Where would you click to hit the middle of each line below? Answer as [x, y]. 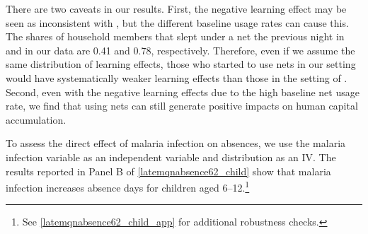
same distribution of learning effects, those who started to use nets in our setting [181, 64]
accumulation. [36, 119]
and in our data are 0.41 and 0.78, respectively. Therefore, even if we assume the [180, 50]
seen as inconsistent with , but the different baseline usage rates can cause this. [177, 22]
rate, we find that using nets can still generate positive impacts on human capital [182, 106]
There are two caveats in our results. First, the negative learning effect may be [176, 8]
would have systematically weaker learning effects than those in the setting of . [177, 77]
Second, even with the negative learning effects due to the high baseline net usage [183, 92]
